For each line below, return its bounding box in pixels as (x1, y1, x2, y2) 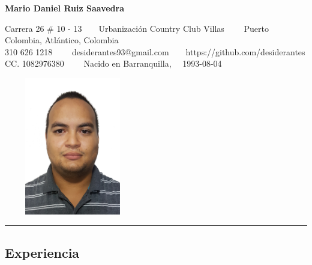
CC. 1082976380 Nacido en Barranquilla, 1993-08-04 (5, 57, 222, 70)
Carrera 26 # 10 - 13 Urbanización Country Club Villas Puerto (5, 22, 269, 34)
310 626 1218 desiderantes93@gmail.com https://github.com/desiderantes (5, 45, 305, 58)
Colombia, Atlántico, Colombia (5, 34, 119, 46)
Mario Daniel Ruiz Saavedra (5, 2, 124, 14)
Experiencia (5, 243, 80, 261)
